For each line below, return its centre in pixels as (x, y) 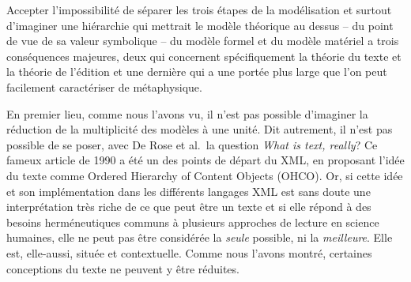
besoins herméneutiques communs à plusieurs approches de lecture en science (193, 222)
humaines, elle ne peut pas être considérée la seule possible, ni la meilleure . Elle (200, 237)
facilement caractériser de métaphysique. (104, 86)
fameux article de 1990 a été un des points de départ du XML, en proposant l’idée (205, 160)
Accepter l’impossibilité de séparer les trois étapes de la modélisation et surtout (199, 9)
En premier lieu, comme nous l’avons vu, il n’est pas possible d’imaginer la (187, 113)
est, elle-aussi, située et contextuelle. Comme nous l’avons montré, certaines (189, 252)
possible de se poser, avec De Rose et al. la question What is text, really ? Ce (192, 144)
